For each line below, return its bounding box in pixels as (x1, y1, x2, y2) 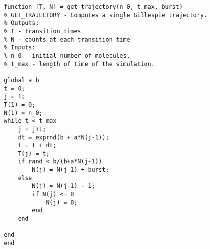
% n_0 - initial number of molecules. (4, 52, 130, 59)
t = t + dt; (18, 142, 57, 149)
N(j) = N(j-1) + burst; (32, 166, 109, 174)
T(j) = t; (18, 150, 50, 157)
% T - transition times (4, 27, 81, 35)
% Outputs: (4, 20, 39, 27)
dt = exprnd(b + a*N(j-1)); (18, 134, 109, 141)
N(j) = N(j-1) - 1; (32, 182, 95, 190)
